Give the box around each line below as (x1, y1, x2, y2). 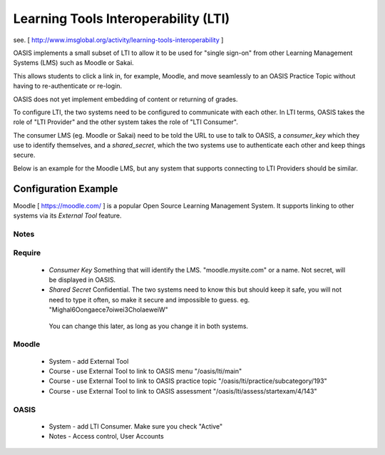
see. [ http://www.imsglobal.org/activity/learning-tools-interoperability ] (13, 36, 224, 44)
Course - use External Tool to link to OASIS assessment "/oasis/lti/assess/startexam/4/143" (48, 387, 317, 395)
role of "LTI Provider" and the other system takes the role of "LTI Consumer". (13, 118, 239, 126)
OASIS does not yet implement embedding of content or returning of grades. (13, 95, 238, 103)
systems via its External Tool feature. (13, 211, 122, 220)
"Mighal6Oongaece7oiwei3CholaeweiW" (48, 305, 169, 314)
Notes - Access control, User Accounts (48, 432, 164, 441)
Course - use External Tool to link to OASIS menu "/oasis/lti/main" (48, 367, 242, 375)
